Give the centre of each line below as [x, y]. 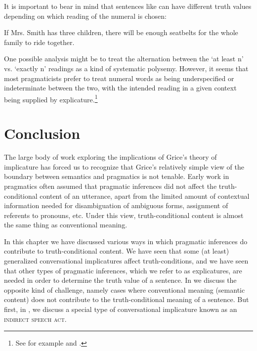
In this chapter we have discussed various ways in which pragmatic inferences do [126, 241]
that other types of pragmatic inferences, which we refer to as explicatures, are [123, 270]
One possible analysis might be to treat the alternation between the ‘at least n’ [124, 59]
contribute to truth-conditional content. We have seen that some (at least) [117, 251]
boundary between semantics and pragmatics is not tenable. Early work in [117, 176]
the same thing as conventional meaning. [66, 225]
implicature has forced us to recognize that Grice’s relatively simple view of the [124, 166]
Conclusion [42, 133]
